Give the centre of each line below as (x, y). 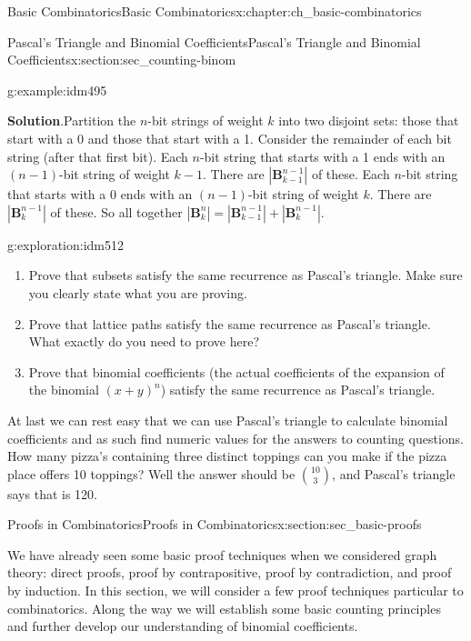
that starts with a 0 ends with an (100, 194)
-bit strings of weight (205, 120)
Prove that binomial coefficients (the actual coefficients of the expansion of (236, 371)
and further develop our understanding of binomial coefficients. (183, 626)
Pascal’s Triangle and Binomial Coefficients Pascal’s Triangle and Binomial (214, 41)
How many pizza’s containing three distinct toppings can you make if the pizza (227, 456)
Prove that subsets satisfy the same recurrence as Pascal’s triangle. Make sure (246, 275)
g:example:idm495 (57, 90)
